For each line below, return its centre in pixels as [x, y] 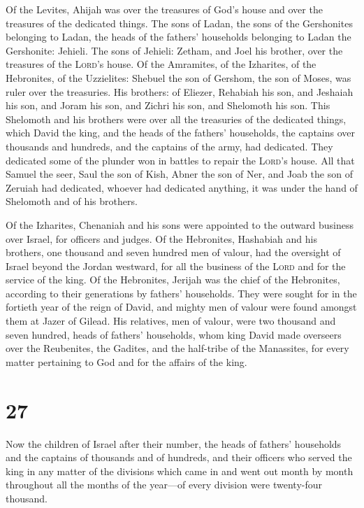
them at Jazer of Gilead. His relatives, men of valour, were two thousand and [171, 321]
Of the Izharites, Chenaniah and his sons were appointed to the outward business [180, 224]
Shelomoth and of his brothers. [72, 201]
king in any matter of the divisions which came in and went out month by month [180, 471]
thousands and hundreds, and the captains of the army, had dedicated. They [169, 146]
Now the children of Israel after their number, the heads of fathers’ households [174, 443]
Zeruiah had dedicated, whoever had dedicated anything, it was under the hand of [182, 187]
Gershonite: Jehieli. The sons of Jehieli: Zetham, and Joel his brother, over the [174, 50]
